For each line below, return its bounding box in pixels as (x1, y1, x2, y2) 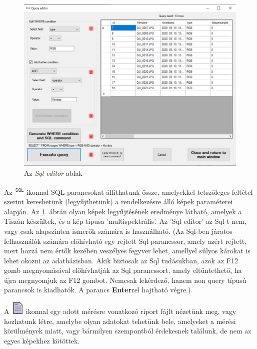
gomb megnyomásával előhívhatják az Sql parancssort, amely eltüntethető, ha (4, 265, 242, 275)
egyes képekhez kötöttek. (4, 335, 80, 345)
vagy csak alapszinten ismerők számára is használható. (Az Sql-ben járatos (4, 225, 232, 236)
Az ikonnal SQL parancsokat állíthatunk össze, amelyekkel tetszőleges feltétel (4, 186, 253, 197)
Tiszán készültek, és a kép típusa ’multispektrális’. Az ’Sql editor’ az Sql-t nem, (4, 216, 247, 226)
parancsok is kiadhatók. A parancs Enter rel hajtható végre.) (4, 284, 191, 295)
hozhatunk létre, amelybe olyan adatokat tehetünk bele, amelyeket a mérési (4, 315, 236, 326)
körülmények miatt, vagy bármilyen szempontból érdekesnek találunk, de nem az (4, 325, 251, 336)
